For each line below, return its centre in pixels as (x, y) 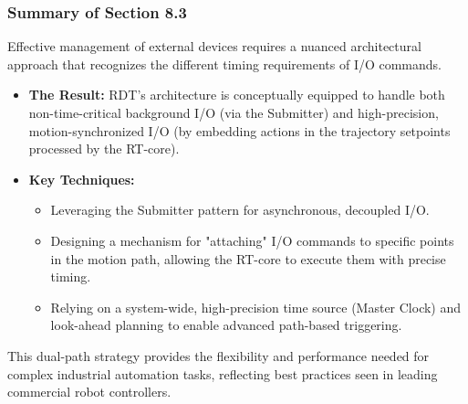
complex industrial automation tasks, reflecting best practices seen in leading (223, 373)
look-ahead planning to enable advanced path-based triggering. (226, 325)
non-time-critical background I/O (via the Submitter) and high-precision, (234, 112)
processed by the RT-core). (104, 149)
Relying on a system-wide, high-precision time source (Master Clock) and (256, 307)
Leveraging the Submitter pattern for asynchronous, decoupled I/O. (240, 210)
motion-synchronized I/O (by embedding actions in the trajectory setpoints (239, 130)
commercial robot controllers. (89, 392)
